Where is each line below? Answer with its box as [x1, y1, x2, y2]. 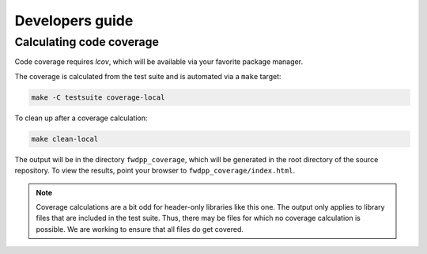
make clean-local [31, 135, 99, 143]
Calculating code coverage [14, 35, 160, 49]
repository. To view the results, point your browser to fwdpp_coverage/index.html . [14, 166, 296, 176]
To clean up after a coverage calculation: [14, 113, 148, 123]
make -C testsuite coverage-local [31, 93, 165, 102]
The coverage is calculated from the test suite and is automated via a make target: [14, 71, 282, 81]
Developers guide [14, 12, 134, 29]
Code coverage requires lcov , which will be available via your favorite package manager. [14, 57, 304, 66]
